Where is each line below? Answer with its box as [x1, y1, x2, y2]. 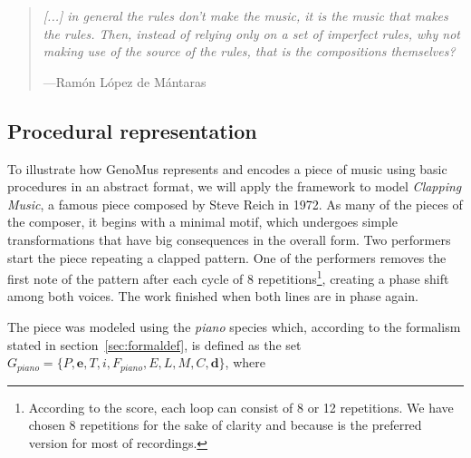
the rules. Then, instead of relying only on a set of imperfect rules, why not [43, 24, 461, 43]
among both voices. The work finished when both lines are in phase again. [7, 287, 418, 306]
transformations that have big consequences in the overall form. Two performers [7, 229, 451, 248]
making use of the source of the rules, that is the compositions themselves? [43, 42, 456, 61]
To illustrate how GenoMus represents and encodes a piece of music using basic [7, 159, 447, 178]
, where [225, 353, 265, 372]
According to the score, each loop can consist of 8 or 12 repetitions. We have [28, 397, 454, 416]
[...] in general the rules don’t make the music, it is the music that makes [43, 6, 448, 24]
